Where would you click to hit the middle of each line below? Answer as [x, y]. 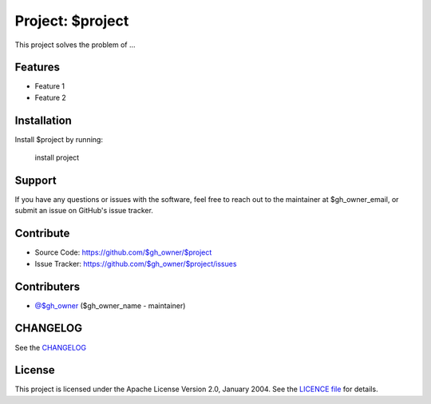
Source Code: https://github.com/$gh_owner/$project [123, 252]
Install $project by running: [59, 139]
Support [36, 180]
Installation [43, 120]
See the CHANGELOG [51, 347]
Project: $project [72, 21]
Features [37, 67]
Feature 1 [50, 86]
